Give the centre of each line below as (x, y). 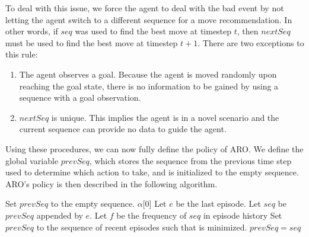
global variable (32, 160)
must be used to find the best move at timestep (92, 42)
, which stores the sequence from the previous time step (190, 160)
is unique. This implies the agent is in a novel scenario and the (165, 117)
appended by (60, 215)
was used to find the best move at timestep (153, 31)
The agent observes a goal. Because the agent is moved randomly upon (148, 74)
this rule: (22, 54)
